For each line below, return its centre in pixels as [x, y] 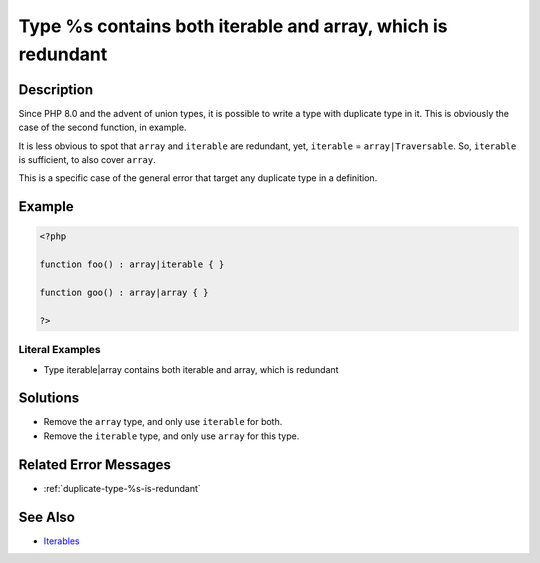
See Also [46, 516]
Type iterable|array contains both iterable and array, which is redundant [191, 369]
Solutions [49, 398]
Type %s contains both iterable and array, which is [233, 26]
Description [56, 89]
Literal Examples [59, 350]
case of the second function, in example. [102, 127]
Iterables [61, 541]
